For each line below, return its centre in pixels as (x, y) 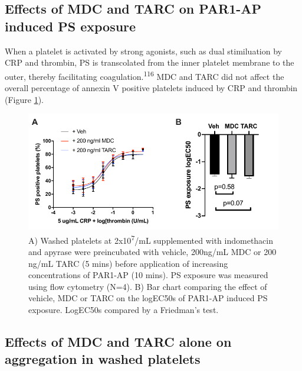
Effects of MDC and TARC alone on (118, 341)
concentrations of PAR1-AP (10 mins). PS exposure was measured (148, 275)
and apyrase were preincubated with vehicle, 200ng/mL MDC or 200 (152, 251)
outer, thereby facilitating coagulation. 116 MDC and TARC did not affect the (145, 75)
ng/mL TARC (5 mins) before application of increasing (128, 263)
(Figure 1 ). (24, 99)
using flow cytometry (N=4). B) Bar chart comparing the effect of (148, 286)
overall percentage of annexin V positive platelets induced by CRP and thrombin (151, 88)
